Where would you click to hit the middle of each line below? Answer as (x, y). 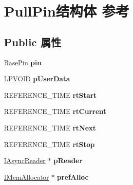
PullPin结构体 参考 (67, 11)
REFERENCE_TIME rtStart (50, 95)
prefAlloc (73, 176)
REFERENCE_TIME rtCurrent (55, 111)
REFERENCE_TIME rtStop (49, 144)
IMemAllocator (27, 176)
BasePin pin (23, 62)
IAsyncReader (25, 160)
